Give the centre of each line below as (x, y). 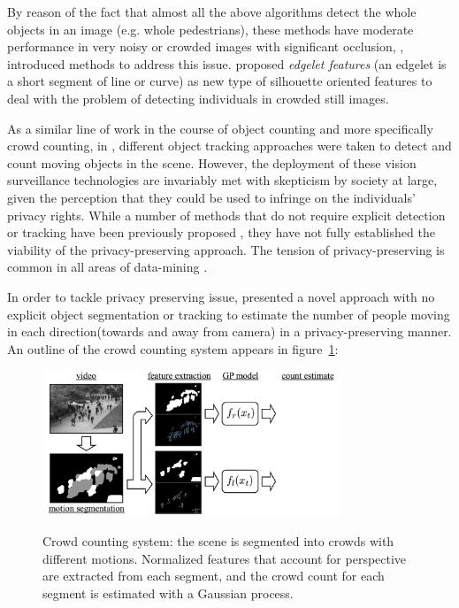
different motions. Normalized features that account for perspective (225, 558)
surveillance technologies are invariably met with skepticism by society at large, (222, 180)
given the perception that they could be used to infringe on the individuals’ (211, 197)
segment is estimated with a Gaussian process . (168, 593)
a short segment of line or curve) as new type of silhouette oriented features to (220, 81)
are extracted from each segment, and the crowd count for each (214, 576)
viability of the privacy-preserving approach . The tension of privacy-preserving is (226, 249)
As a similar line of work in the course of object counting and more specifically (220, 128)
